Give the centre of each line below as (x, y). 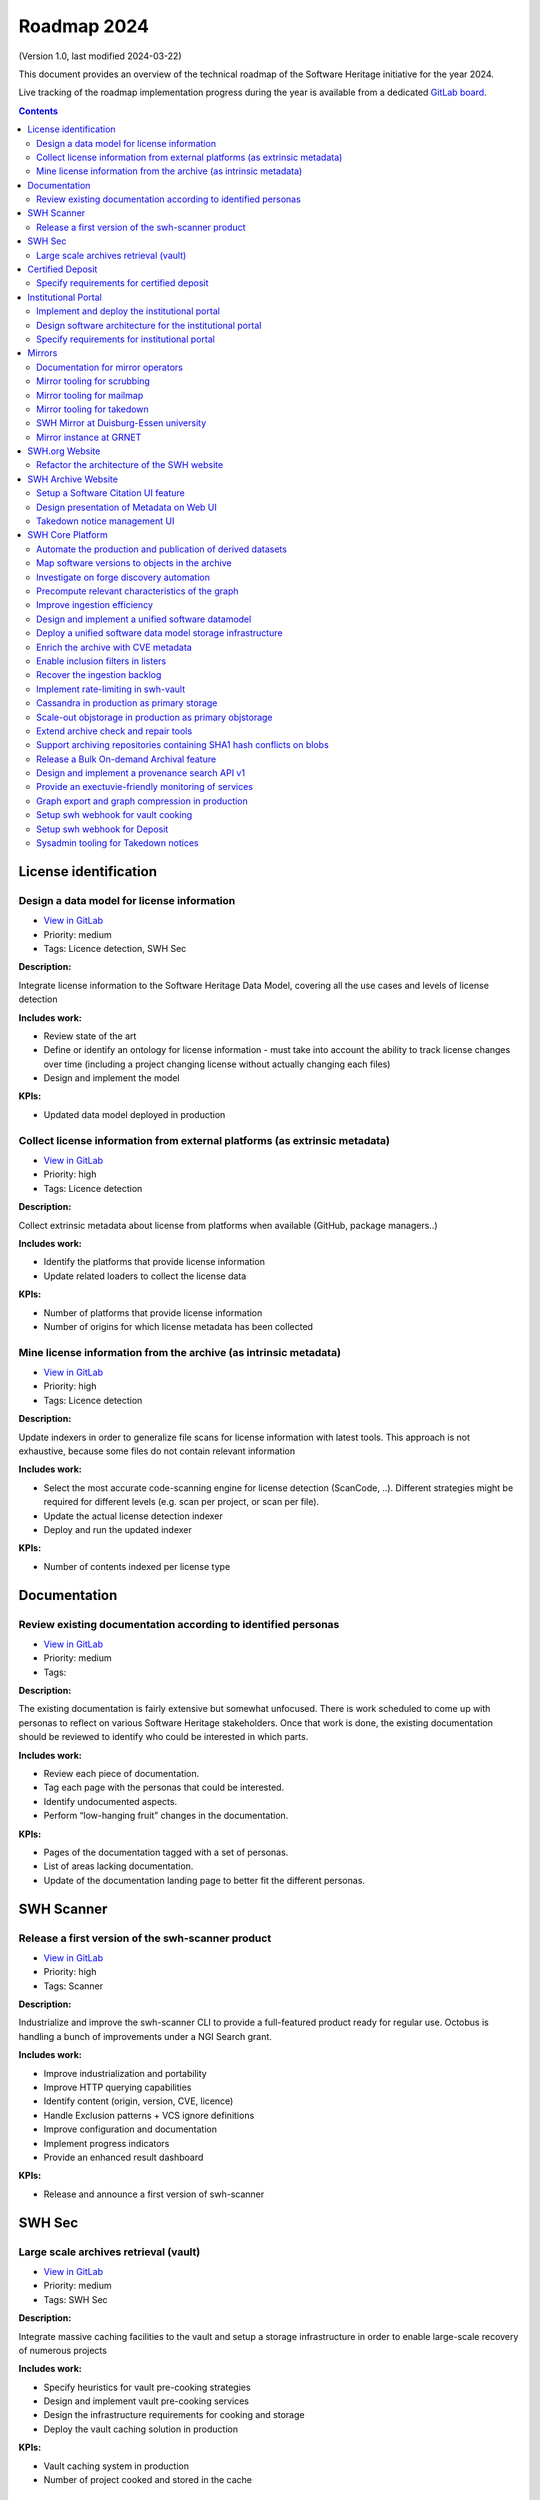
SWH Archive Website (73, 479)
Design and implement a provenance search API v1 (140, 773)
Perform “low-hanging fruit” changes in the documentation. (166, 1816)
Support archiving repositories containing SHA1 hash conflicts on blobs (182, 745)
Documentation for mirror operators (110, 367)
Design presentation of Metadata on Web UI (126, 507)
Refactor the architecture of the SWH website (130, 465)
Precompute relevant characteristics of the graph (137, 591)
